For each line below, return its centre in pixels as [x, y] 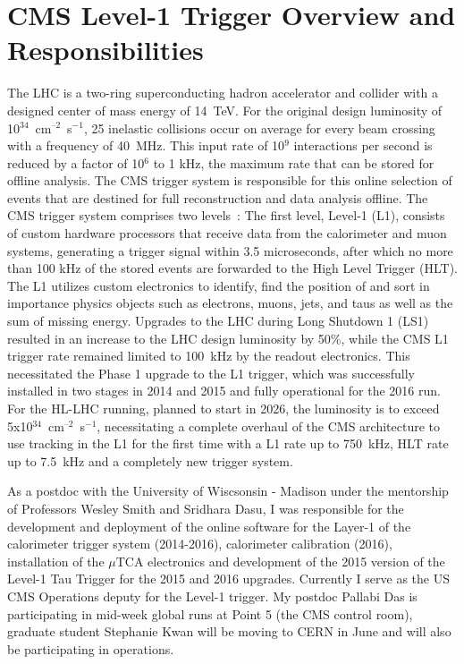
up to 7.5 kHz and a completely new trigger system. [150, 460]
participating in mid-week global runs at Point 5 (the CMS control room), [210, 613]
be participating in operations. [91, 648]
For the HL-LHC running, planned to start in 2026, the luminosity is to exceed [224, 408]
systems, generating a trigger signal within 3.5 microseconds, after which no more [230, 250]
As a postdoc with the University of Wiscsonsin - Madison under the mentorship [228, 491]
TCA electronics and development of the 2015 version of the [280, 561]
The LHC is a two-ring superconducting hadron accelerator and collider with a [223, 93]
